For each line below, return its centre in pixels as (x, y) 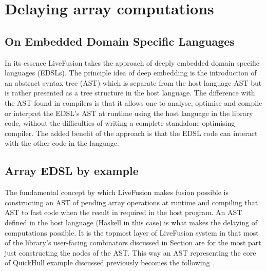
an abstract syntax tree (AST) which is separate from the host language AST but (133, 82)
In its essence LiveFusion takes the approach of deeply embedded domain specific (132, 62)
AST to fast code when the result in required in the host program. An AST (123, 212)
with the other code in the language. (62, 143)
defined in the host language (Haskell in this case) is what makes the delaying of (131, 222)
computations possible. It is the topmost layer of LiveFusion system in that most (132, 232)
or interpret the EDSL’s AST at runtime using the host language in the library (129, 113)
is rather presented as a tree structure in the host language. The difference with (130, 93)
